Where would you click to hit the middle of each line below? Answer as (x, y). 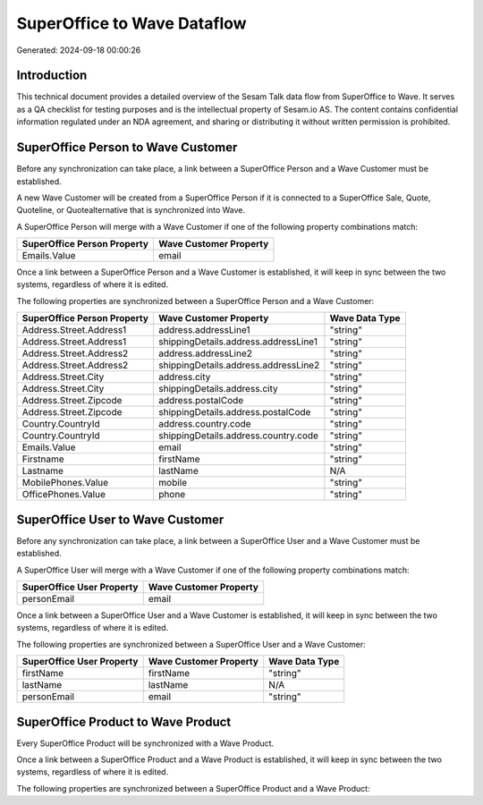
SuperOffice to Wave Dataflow (131, 23)
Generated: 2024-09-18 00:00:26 (79, 50)
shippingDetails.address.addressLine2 (239, 365)
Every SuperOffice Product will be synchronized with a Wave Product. (145, 743)
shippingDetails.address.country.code (238, 436)
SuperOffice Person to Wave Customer (127, 148)
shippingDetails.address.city (218, 389)
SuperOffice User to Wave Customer (120, 519)
